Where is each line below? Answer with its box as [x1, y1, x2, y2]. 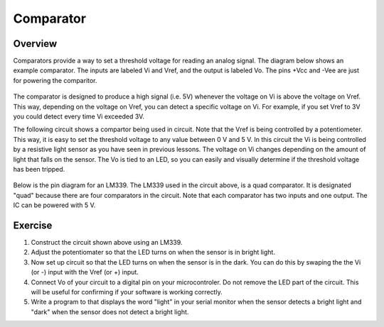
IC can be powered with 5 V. [13, 201, 96, 209]
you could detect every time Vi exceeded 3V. [13, 112, 145, 121]
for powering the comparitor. [13, 76, 97, 84]
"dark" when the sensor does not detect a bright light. [31, 307, 189, 316]
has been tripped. [13, 165, 65, 173]
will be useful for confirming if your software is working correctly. [31, 288, 223, 296]
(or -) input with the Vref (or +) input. [31, 268, 139, 277]
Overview [13, 38, 58, 50]
